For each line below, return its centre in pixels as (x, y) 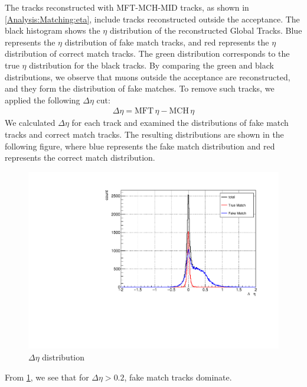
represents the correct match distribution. (80, 157)
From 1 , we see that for (47, 377)
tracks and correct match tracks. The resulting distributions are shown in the (144, 134)
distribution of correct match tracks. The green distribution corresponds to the (147, 53)
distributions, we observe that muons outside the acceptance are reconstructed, (148, 77)
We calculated (30, 123)
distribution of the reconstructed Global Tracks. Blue (206, 30)
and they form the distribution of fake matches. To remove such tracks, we (140, 88)
